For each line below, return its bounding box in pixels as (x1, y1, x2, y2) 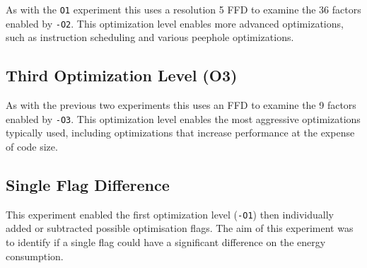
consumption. (6, 248, 64, 263)
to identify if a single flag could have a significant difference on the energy (6, 235, 326, 249)
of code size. (6, 139, 58, 153)
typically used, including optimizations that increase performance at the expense (6, 125, 355, 140)
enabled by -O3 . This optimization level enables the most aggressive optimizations (6, 111, 361, 126)
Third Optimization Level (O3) (6, 64, 238, 86)
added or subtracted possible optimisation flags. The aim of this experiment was (6, 221, 354, 235)
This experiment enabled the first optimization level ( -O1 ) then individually (6, 206, 334, 221)
